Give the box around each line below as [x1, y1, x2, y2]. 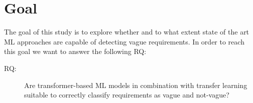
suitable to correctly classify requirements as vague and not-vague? [24, 89, 229, 100]
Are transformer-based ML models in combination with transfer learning [24, 79, 247, 90]
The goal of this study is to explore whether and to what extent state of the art [4, 26, 249, 37]
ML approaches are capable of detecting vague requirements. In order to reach [4, 36, 244, 46]
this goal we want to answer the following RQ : [4, 46, 147, 56]
